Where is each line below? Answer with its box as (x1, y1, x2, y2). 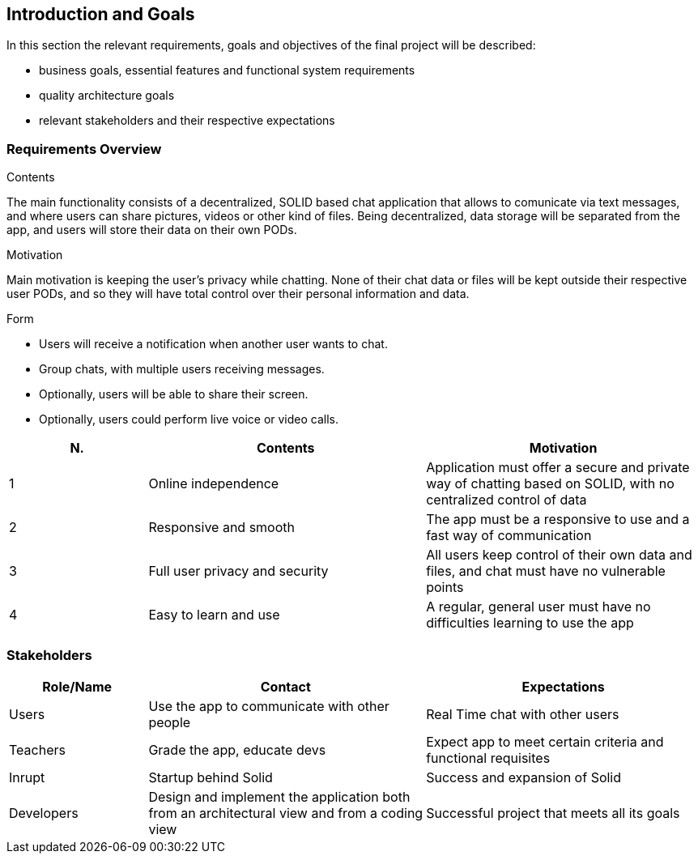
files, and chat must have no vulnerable (426, 563, 666, 580)
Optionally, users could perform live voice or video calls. (39, 412, 339, 427)
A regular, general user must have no (426, 598, 651, 615)
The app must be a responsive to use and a (426, 511, 690, 528)
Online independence (148, 475, 279, 492)
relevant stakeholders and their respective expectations (39, 113, 335, 128)
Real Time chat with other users (426, 705, 619, 722)
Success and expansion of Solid (426, 768, 622, 785)
